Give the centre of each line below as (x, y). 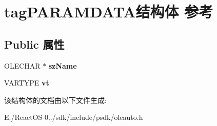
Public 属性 (34, 44)
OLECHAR (22, 65)
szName (63, 65)
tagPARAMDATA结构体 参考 (109, 12)
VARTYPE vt (27, 83)
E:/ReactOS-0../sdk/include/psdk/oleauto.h (74, 117)
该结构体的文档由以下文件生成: (55, 100)
